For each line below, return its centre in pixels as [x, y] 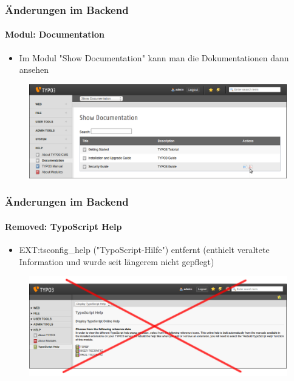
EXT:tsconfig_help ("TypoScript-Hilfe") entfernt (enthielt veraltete [144, 249]
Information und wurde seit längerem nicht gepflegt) [117, 261]
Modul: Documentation [55, 34]
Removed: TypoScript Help [63, 226]
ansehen [34, 69]
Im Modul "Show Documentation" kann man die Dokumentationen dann [154, 57]
